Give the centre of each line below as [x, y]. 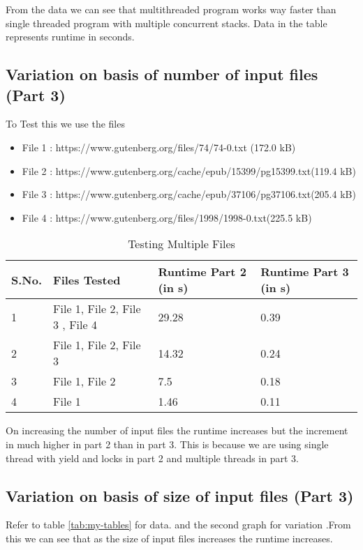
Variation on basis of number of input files [162, 74]
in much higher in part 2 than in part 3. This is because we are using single [167, 444]
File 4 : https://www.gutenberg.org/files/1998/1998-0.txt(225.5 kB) [167, 217]
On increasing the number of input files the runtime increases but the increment [177, 430]
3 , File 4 [75, 325]
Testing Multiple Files [181, 244]
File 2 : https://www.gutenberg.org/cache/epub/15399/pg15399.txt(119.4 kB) [189, 170]
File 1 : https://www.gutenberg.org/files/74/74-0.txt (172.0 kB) [159, 147]
